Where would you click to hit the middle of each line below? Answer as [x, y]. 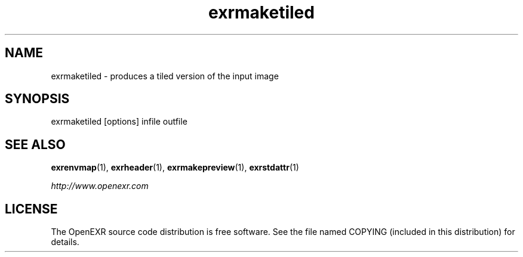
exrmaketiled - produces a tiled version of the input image [165, 76]
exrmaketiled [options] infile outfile [119, 122]
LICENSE [31, 209]
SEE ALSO [35, 144]
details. [65, 242]
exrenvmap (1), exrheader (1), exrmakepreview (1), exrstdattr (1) [175, 168]
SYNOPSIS [37, 99]
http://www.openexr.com [100, 186]
